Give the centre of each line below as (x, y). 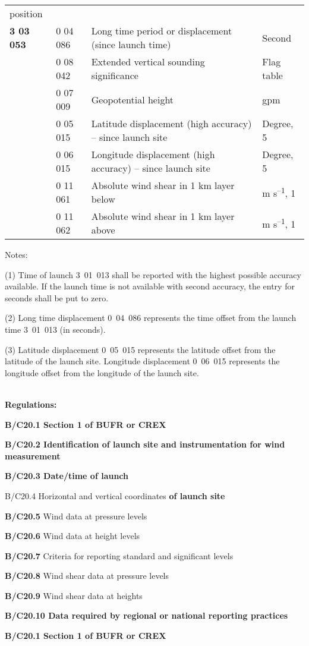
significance (115, 75)
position (26, 13)
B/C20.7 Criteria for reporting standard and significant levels (119, 555)
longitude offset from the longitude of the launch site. (102, 372)
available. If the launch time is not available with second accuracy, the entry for (150, 286)
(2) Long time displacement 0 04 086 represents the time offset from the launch (151, 318)
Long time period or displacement (162, 31)
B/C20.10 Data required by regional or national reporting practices (146, 615)
